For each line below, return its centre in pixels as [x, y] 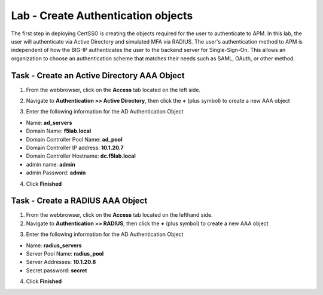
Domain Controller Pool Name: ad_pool [74, 139]
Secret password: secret [57, 270]
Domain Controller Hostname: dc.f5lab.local [81, 156]
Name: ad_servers [49, 122]
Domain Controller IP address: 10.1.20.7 [75, 147]
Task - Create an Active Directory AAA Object [98, 76]
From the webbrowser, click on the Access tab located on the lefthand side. [119, 215]
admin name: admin [51, 164]
